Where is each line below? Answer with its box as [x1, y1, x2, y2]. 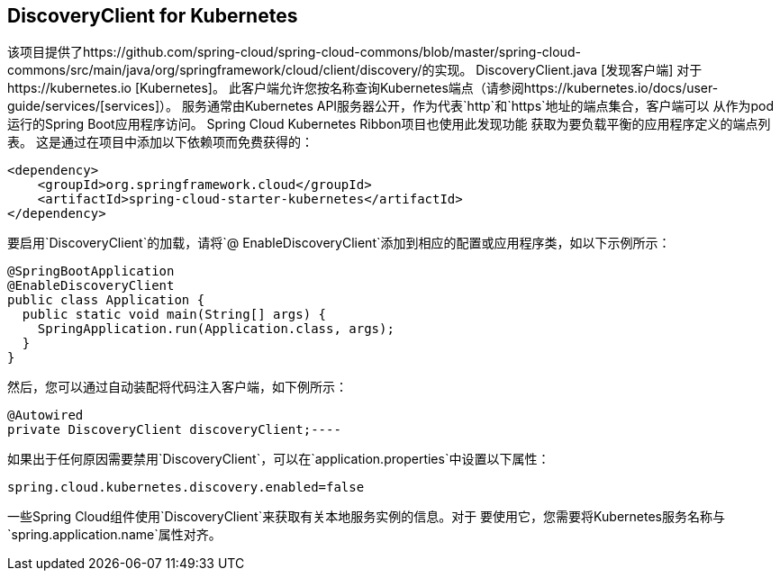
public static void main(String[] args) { [22, 307, 327, 322]
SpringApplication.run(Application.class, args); [37, 321, 395, 337]
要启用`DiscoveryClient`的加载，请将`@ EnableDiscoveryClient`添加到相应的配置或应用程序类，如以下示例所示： [7, 235, 671, 251]
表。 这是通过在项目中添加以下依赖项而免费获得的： [7, 134, 313, 150]
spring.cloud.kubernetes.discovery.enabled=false [7, 480, 365, 495]
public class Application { [7, 293, 205, 308]
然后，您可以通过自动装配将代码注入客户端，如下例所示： [7, 379, 348, 395]
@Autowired [7, 408, 84, 423]
